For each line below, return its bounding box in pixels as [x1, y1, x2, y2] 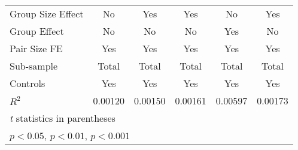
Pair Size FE [10, 41, 63, 55]
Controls [10, 76, 45, 90]
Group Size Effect [10, 7, 84, 20]
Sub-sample [10, 59, 58, 73]
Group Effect [10, 24, 64, 38]
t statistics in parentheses [10, 111, 115, 125]
